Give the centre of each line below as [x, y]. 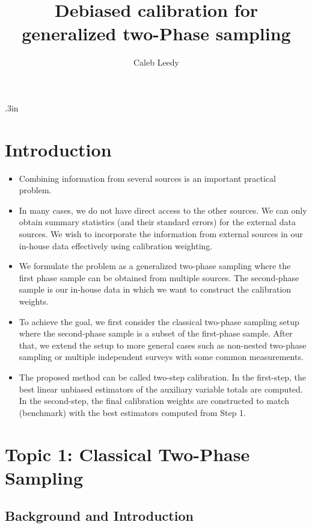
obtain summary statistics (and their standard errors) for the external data [157, 222]
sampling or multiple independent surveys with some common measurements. [161, 357]
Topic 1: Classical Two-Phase [127, 454]
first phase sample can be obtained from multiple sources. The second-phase [159, 277]
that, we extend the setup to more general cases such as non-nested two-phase [163, 345]
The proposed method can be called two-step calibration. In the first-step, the [162, 377]
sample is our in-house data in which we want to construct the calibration [155, 289]
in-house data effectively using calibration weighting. [116, 245]
